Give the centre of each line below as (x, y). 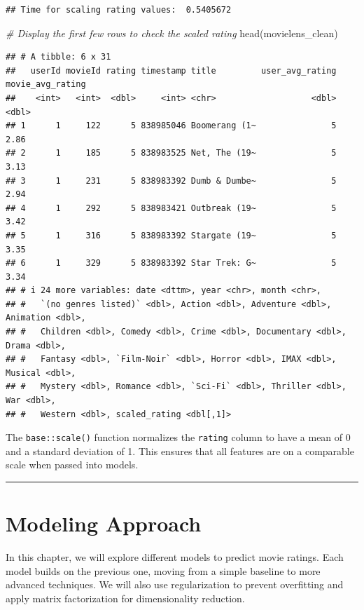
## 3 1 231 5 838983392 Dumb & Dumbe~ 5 (171, 181)
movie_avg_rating (46, 84)
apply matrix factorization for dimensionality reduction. (125, 598)
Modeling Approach (104, 523)
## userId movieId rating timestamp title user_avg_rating (171, 70)
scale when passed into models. (72, 465)
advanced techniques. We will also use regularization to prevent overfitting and (175, 584)
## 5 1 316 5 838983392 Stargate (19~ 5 (171, 235)
